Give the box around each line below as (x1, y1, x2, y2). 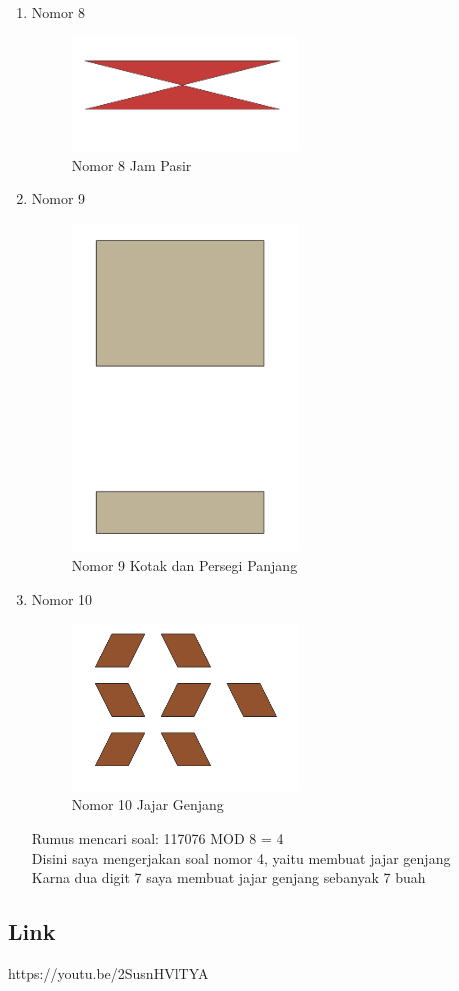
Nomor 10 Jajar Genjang (71, 794, 224, 815)
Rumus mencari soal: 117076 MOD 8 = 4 (31, 828, 284, 849)
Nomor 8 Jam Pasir (71, 154, 192, 175)
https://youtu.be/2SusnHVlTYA (8, 963, 209, 984)
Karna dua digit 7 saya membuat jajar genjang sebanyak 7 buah (31, 867, 426, 888)
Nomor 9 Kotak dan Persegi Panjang (71, 554, 298, 575)
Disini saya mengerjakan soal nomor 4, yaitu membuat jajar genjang (31, 847, 451, 868)
